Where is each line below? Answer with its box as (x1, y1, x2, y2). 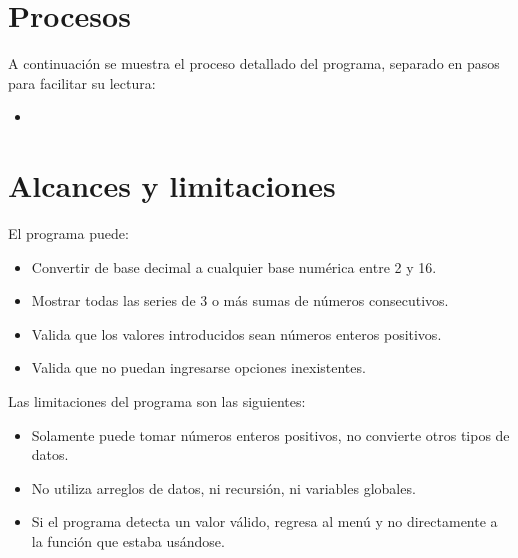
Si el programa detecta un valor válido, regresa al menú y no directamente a (31, 511, 498, 532)
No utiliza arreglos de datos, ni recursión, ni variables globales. (31, 477, 416, 498)
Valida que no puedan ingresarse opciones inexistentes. (31, 357, 366, 378)
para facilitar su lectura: (8, 72, 156, 93)
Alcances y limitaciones (8, 165, 336, 206)
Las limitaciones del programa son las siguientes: (8, 391, 306, 411)
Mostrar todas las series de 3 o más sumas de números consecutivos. (31, 290, 449, 311)
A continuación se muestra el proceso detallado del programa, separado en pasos (8, 53, 500, 74)
